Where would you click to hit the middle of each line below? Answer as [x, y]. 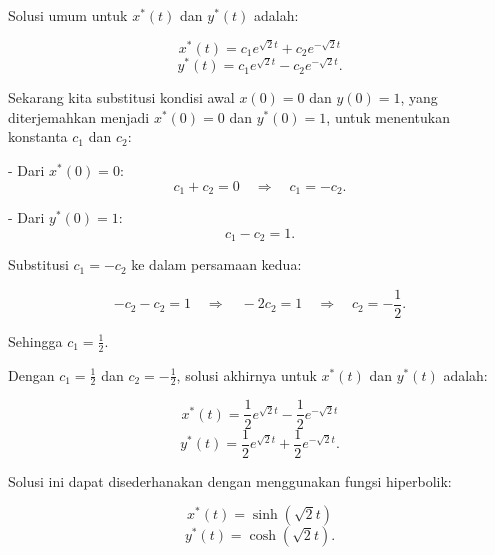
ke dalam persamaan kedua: [216, 264]
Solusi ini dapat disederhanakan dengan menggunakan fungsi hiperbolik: [230, 480]
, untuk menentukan [388, 116]
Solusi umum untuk [68, 15]
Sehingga [35, 340]
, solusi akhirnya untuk [246, 374]
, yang [419, 97]
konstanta [38, 136]
